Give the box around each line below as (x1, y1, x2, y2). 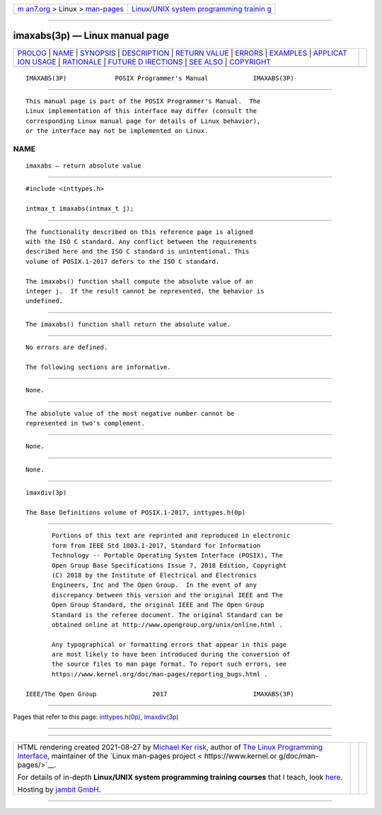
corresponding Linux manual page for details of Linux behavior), (25, 117, 261, 125)
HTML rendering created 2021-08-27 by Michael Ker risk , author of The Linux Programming (17, 742, 323, 752)
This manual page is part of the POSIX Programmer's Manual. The (25, 97, 261, 105)
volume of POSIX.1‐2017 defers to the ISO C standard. (25, 257, 220, 265)
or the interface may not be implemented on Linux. (25, 127, 209, 135)
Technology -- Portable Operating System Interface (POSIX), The (52, 551, 283, 560)
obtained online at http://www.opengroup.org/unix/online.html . (52, 621, 283, 628)
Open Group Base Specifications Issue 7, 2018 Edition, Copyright (52, 561, 287, 569)
